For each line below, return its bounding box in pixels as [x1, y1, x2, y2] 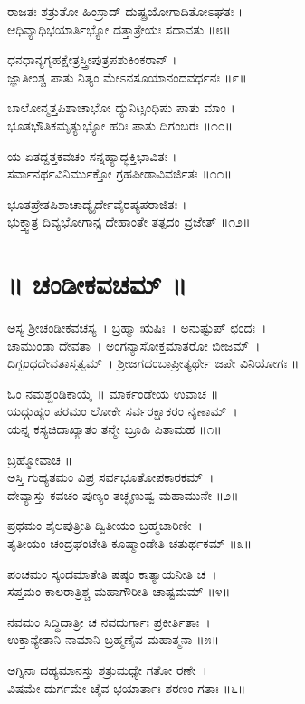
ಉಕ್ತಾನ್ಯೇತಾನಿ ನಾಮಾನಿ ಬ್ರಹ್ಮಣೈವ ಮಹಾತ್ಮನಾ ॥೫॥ [7, 630, 219, 649]
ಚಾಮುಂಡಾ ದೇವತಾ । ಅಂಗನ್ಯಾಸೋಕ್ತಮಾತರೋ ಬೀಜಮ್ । [7, 335, 261, 354]
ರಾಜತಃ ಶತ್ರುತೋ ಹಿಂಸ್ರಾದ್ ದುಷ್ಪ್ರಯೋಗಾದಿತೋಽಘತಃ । [7, 2, 243, 20]
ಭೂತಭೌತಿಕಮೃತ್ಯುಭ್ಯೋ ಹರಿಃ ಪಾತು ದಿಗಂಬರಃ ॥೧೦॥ [7, 115, 234, 134]
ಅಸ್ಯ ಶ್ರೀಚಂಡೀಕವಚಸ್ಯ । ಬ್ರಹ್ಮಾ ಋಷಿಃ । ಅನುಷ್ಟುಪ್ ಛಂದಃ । [7, 318, 267, 337]
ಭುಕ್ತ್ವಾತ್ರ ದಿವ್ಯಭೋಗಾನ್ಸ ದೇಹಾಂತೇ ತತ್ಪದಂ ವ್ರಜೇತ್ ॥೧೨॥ [7, 212, 251, 231]
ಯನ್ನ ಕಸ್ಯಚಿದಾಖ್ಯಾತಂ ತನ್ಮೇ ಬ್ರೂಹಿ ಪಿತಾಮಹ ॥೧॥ [7, 420, 222, 439]
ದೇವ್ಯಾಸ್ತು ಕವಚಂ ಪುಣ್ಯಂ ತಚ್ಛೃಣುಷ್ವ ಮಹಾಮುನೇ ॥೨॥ [7, 485, 239, 504]
